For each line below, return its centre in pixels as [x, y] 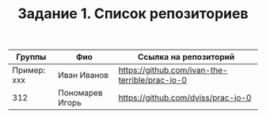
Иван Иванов [84, 76]
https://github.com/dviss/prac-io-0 [185, 98]
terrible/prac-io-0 [153, 80]
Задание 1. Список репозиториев [133, 14]
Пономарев [80, 93]
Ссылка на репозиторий [186, 57]
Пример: [29, 70]
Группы [31, 57]
